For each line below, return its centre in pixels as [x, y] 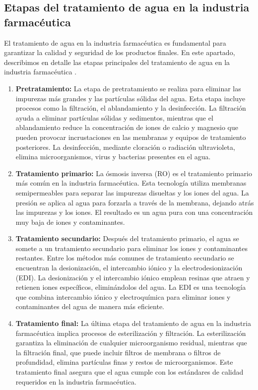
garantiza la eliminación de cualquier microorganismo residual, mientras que [131, 343]
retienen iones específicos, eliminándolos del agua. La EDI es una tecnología [131, 287]
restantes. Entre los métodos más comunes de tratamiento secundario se [125, 258]
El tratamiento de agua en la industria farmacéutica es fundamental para [115, 42]
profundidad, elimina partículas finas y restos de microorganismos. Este [124, 362]
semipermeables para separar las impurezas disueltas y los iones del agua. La [132, 192]
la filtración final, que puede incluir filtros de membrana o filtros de [118, 352]
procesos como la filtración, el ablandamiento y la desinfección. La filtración [131, 108]
